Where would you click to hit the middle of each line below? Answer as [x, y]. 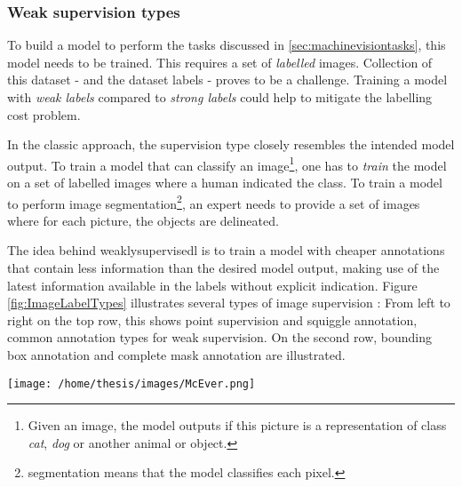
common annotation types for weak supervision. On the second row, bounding [220, 337]
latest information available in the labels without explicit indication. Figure [212, 285]
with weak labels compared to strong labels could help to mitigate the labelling [220, 97]
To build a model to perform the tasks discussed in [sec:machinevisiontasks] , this [227, 45]
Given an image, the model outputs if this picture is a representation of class [237, 425]
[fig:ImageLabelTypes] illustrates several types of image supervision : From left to [229, 303]
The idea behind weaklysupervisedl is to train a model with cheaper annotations [226, 250]
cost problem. [44, 114]
